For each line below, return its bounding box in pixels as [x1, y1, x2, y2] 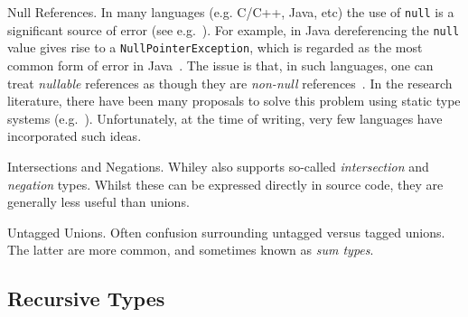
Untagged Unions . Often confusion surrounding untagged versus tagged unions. [7, 222, 445, 241]
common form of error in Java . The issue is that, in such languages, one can [7, 55, 434, 74]
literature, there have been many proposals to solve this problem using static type [7, 91, 461, 110]
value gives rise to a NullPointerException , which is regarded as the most [7, 38, 423, 57]
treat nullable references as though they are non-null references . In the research [7, 73, 453, 92]
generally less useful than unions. [7, 192, 190, 211]
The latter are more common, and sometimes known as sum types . [7, 240, 374, 259]
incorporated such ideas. [7, 126, 142, 145]
